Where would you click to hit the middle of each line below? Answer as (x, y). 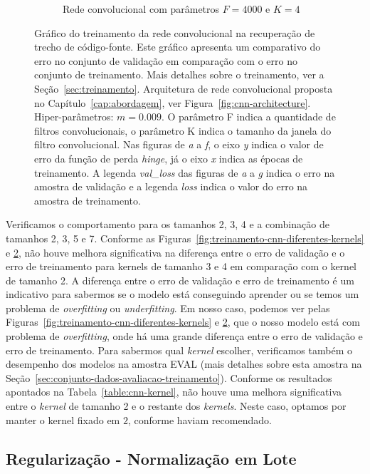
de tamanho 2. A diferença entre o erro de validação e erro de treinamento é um (180, 280)
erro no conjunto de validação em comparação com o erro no (166, 60)
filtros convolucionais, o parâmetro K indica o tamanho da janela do (183, 130)
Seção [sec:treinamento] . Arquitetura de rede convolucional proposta (184, 88)
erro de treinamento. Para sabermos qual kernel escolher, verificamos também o (179, 350)
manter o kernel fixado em (63, 419)
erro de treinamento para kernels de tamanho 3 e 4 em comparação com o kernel (181, 266)
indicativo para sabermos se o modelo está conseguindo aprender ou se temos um (183, 294)
